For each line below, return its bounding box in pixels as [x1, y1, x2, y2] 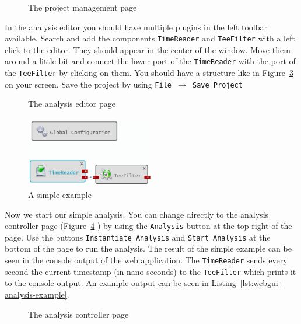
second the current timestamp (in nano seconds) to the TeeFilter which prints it [5, 265, 296, 277]
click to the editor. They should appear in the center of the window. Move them [5, 43, 290, 55]
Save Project [192, 81, 243, 89]
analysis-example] [5, 288, 67, 300]
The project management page [28, 1, 137, 13]
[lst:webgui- [240, 277, 281, 289]
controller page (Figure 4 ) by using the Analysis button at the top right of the [5, 220, 292, 232]
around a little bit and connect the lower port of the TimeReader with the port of [5, 55, 296, 67]
